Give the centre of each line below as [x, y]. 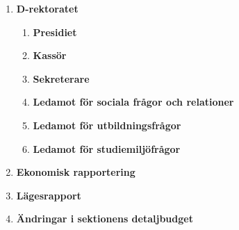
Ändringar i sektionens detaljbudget [105, 219]
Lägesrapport [49, 195]
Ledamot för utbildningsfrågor [107, 125]
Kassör [50, 55]
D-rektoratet [47, 8]
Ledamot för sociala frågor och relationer [133, 102]
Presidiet [55, 32]
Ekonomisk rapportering [76, 172]
